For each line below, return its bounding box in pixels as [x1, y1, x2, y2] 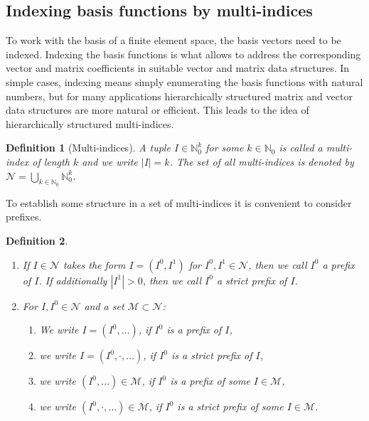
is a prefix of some [170, 373, 250, 388]
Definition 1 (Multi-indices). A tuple [6, 140, 171, 155]
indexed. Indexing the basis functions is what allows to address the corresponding [6, 46, 361, 61]
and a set [84, 298, 124, 313]
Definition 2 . [6, 233, 68, 247]
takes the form [63, 257, 126, 272]
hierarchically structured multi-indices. [6, 116, 174, 131]
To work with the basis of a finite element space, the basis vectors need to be [6, 33, 341, 48]
